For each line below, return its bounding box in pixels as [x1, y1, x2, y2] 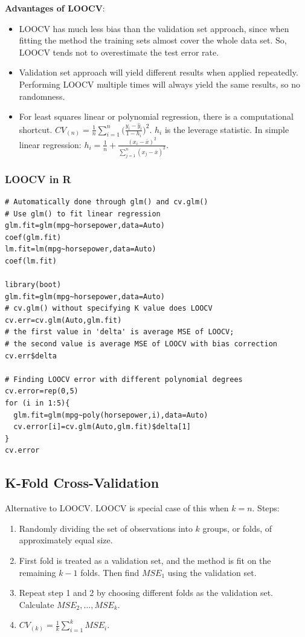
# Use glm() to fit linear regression [5, 209, 161, 218]
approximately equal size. [19, 534, 113, 546]
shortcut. [19, 123, 53, 135]
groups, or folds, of [202, 522, 272, 534]
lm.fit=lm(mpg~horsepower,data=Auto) [5, 245, 156, 254]
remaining [19, 566, 56, 578]
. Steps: [252, 502, 280, 514]
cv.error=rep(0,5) [5, 387, 79, 396]
